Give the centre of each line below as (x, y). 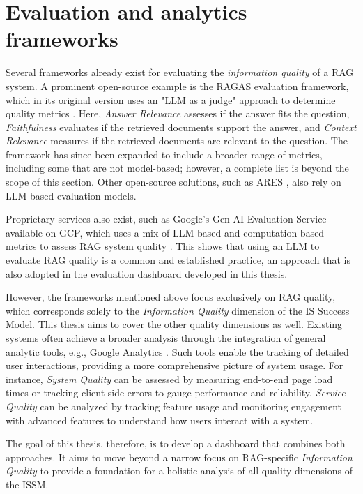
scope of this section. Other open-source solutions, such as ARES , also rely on (173, 182)
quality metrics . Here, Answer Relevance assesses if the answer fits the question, (178, 113)
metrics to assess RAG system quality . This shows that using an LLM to (163, 246)
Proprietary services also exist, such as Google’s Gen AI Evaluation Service (166, 219)
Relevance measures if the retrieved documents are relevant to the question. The (177, 141)
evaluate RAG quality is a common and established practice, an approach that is (178, 260)
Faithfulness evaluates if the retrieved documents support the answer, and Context (181, 127)
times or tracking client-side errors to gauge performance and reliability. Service (176, 392)
